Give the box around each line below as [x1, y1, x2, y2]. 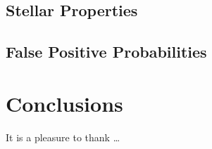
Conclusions [6, 89, 123, 117]
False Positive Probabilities [6, 41, 207, 63]
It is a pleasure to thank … [6, 129, 120, 144]
